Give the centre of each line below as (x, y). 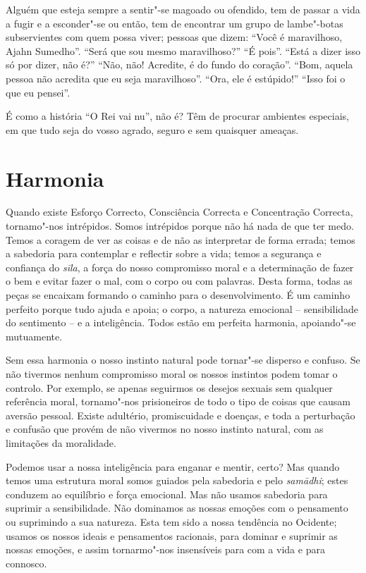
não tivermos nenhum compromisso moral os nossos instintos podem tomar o (172, 374)
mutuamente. (34, 336)
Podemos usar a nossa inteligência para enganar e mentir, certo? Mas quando (173, 466)
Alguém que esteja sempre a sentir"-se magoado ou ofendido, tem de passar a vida (183, 9)
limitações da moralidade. (61, 442)
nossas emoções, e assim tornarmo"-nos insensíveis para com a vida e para (165, 549)
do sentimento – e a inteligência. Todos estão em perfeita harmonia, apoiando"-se (181, 322)
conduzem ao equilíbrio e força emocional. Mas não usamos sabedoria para (167, 494)
